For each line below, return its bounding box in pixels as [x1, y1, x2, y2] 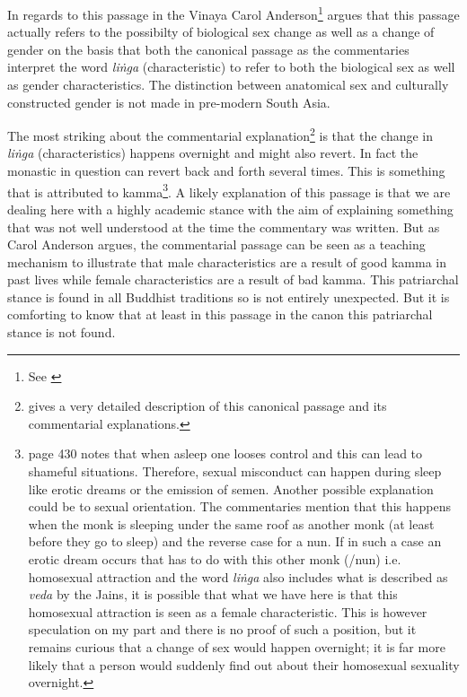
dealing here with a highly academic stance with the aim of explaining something [7, 199, 454, 218]
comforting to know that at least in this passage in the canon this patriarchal [7, 305, 433, 324]
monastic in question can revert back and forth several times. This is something [7, 161, 445, 180]
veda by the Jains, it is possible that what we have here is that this [28, 585, 398, 604]
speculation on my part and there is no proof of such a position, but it [28, 620, 417, 639]
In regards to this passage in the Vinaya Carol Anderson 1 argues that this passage [7, 3, 460, 23]
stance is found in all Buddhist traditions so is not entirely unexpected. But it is [7, 287, 450, 306]
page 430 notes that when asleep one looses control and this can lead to [28, 444, 423, 463]
